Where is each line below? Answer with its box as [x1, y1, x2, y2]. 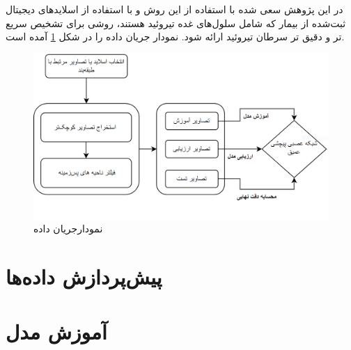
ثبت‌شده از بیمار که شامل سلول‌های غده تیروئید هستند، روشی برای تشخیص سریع [6, 15, 346, 30]
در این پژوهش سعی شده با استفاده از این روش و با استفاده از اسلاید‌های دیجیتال [6, 2, 343, 16]
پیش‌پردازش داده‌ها [6, 262, 162, 291]
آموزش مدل [6, 317, 107, 345]
